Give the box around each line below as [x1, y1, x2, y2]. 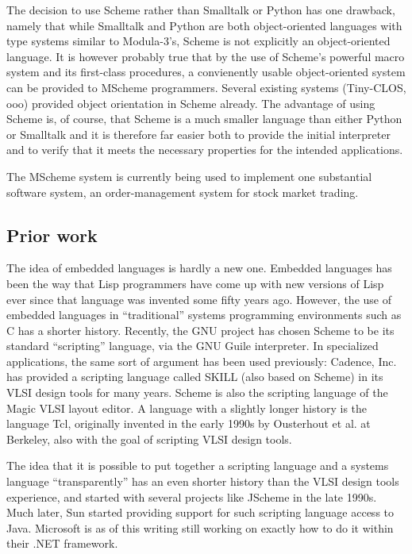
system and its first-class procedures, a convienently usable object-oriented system [6, 63, 406, 80]
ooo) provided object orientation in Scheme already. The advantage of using [6, 94, 375, 111]
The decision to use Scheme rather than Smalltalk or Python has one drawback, [6, 2, 395, 17]
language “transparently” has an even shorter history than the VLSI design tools [6, 473, 399, 490]
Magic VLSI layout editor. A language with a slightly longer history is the [6, 399, 368, 416]
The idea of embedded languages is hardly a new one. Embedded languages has [6, 260, 392, 276]
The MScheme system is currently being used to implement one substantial [6, 167, 372, 184]
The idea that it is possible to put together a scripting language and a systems [6, 457, 389, 474]
